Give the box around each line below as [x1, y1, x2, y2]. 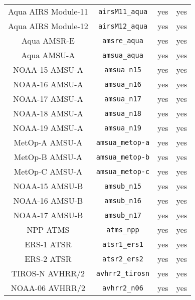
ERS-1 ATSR [25, 238, 72, 250]
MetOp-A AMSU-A [14, 136, 83, 148]
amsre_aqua [102, 36, 143, 45]
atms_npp [106, 225, 139, 234]
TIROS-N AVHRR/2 [11, 267, 85, 279]
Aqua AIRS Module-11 [8, 6, 88, 17]
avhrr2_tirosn [96, 269, 150, 277]
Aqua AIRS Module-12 [8, 20, 88, 32]
